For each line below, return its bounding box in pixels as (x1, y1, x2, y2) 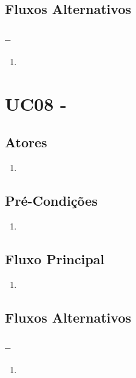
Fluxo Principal (5, 249, 105, 268)
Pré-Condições (5, 191, 98, 210)
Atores (5, 133, 47, 152)
